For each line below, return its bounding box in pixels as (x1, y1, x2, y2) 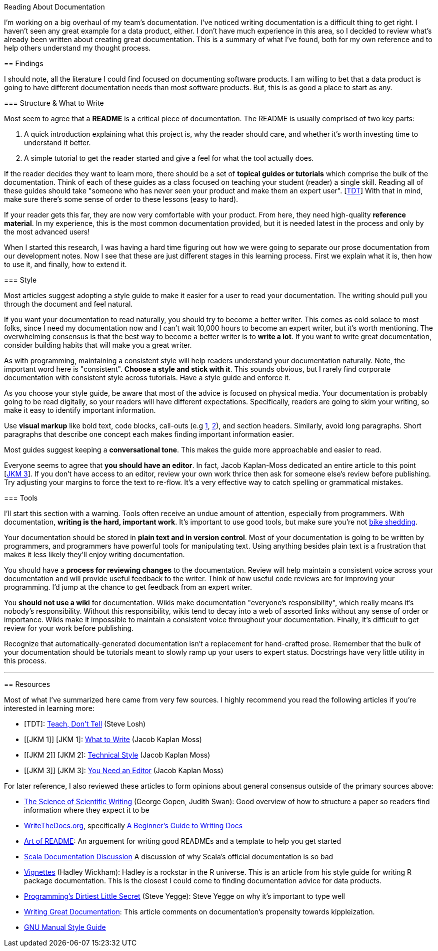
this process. (4, 656, 46, 665)
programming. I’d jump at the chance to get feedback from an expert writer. (4, 583, 252, 591)
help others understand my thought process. (4, 44, 151, 52)
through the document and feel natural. (4, 300, 133, 308)
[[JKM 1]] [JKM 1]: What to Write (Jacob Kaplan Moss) (24, 735, 202, 744)
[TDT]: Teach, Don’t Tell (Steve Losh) (24, 720, 146, 728)
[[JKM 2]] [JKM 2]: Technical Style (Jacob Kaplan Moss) (24, 751, 210, 759)
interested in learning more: (4, 704, 94, 712)
